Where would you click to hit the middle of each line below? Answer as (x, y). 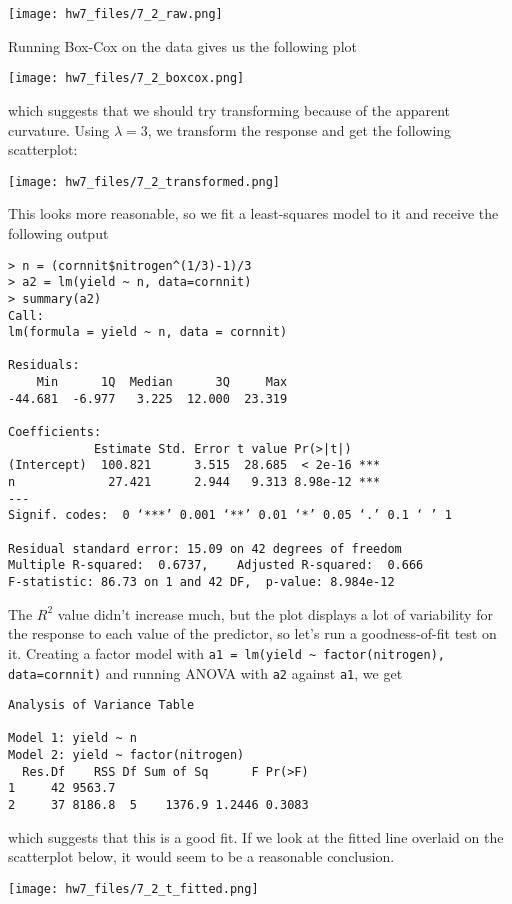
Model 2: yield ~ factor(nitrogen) (126, 755)
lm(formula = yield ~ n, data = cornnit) (148, 332)
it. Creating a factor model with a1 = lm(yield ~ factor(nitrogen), (226, 652)
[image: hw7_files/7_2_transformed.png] (144, 181)
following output (58, 232)
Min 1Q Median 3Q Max (162, 382)
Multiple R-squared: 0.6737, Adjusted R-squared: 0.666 (216, 565)
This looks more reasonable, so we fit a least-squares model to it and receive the (253, 213)
